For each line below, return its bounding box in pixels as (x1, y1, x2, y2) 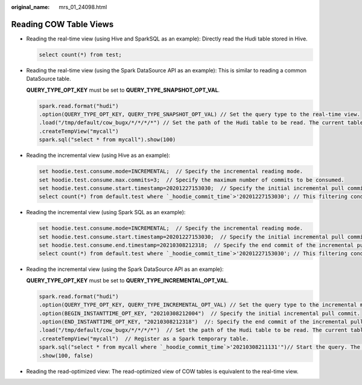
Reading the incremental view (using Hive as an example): (26, 151, 171, 159)
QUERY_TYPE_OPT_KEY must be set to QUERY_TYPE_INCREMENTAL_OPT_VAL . (26, 276, 229, 284)
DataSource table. (26, 75, 71, 83)
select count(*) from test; (39, 51, 122, 58)
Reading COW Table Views (11, 19, 114, 30)
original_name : (11, 4, 50, 10)
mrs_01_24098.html (59, 4, 107, 10)
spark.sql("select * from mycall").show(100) (39, 136, 176, 143)
